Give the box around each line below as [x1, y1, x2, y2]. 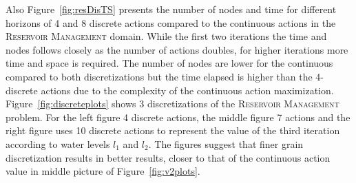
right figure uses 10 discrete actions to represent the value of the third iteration [6, 123, 340, 138]
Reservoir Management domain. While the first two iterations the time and [6, 29, 327, 43]
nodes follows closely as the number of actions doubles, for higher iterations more [6, 42, 348, 56]
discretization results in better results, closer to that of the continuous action [6, 150, 331, 164]
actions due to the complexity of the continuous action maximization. [41, 83, 334, 97]
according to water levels [6, 136, 110, 151]
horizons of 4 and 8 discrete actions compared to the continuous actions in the [6, 15, 336, 30]
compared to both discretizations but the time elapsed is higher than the [6, 69, 313, 83]
